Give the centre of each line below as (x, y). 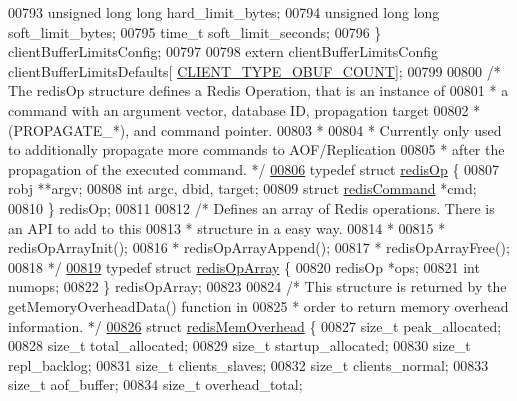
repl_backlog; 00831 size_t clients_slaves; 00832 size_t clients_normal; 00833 (248, 364)
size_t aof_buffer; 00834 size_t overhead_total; (155, 384)
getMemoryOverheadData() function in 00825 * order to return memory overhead (258, 305)
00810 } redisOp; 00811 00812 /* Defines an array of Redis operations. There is (251, 207)
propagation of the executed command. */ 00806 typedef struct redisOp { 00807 (254, 168)
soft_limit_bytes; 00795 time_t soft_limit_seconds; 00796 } (195, 31)
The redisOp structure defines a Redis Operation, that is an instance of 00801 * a (258, 90)
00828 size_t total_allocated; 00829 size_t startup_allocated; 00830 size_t (239, 345)
